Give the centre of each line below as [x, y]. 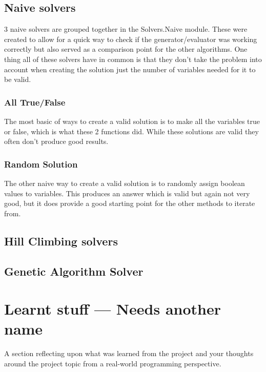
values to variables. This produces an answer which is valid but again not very [127, 193]
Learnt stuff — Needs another [112, 309]
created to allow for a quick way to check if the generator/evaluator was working [131, 39]
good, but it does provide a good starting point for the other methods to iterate [130, 203]
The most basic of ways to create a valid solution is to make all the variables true [132, 121]
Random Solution [41, 164]
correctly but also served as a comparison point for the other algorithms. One [126, 49]
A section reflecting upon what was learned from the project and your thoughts [129, 353]
